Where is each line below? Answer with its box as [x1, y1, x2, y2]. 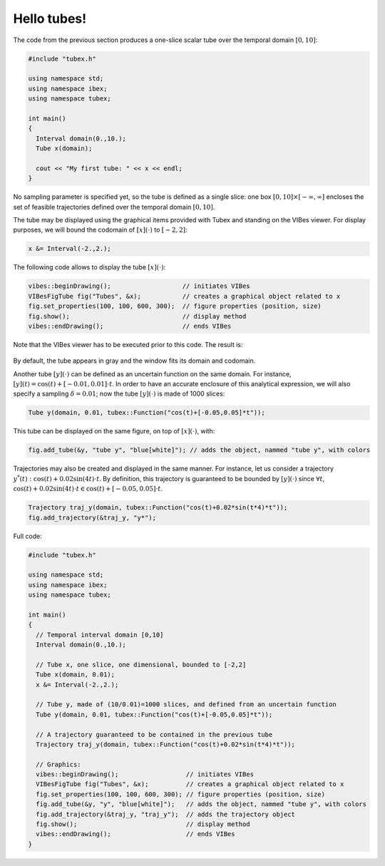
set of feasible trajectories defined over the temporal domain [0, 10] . [13, 202, 215, 211]
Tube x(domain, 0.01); [36, 671, 115, 679]
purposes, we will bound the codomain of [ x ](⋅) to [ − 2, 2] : [13, 225, 188, 234]
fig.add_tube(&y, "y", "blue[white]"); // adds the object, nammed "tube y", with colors [36, 800, 367, 808]
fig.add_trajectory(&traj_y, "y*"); [28, 513, 157, 522]
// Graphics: [36, 760, 81, 768]
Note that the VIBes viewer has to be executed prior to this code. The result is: [13, 340, 243, 349]
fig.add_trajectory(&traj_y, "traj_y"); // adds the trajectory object [36, 810, 296, 818]
